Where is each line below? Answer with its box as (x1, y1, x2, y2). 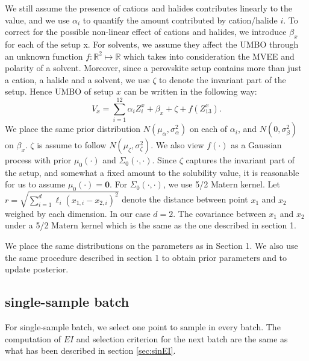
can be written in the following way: (123, 85, 257, 98)
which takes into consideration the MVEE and (123, 49, 295, 62)
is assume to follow (37, 139, 107, 151)
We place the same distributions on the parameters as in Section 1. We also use (5, 239, 298, 251)
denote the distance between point (122, 193, 248, 206)
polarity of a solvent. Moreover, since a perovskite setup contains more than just (5, 61, 302, 74)
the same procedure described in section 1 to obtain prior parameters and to (5, 251, 287, 263)
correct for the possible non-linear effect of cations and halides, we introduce (5, 25, 287, 38)
